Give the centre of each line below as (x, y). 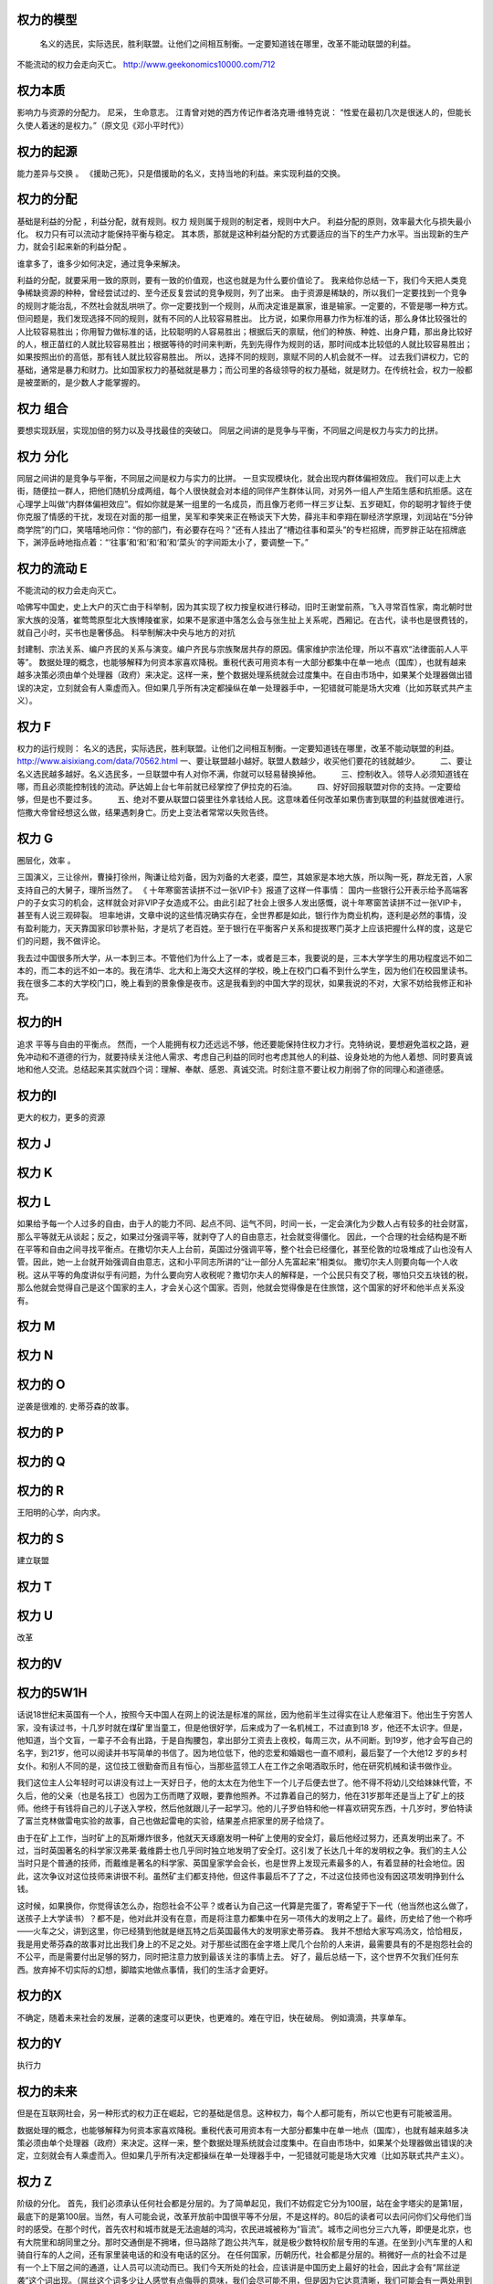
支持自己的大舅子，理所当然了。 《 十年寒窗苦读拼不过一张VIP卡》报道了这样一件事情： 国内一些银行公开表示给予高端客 (243, 890)
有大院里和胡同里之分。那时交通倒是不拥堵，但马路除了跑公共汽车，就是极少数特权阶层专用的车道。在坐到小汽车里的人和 (245, 2242)
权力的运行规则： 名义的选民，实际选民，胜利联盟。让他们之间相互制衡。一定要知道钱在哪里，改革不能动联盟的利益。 (238, 748)
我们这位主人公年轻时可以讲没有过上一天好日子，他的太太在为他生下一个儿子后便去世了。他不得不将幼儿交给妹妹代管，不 (245, 1782)
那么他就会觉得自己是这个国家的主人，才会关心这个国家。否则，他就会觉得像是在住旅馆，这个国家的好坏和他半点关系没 (241, 1287)
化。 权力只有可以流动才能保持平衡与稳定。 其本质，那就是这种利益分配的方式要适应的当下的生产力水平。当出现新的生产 (243, 234)
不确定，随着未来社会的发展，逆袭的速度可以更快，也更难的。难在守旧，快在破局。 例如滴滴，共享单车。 (214, 2017)
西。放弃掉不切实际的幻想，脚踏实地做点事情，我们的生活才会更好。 (145, 1970)
